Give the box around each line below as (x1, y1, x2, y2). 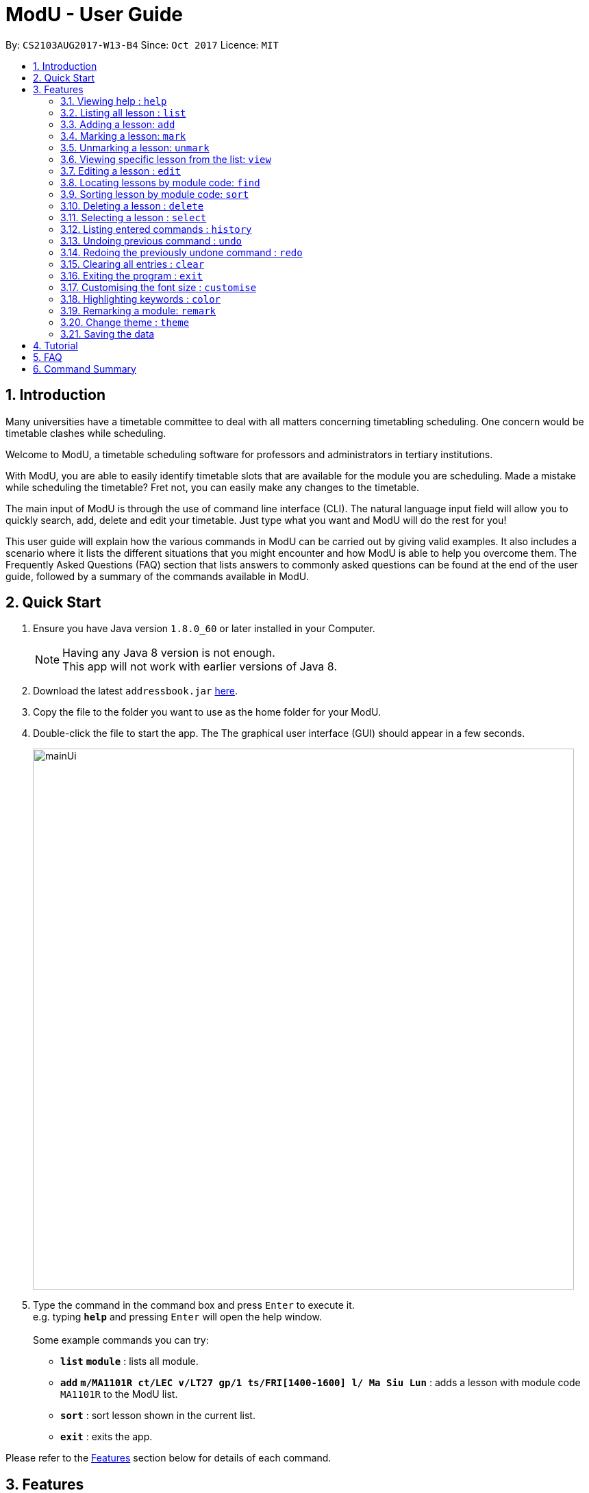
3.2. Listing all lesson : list (60, 106, 186, 118)
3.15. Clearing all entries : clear (60, 258, 205, 270)
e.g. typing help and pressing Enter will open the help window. (33, 1311, 322, 1323)
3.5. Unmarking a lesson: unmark (60, 141, 210, 153)
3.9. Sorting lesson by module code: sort (60, 188, 249, 200)
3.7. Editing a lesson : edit (60, 164, 181, 177)
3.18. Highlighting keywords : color (60, 292, 221, 305)
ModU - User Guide (5, 3, 184, 26)
